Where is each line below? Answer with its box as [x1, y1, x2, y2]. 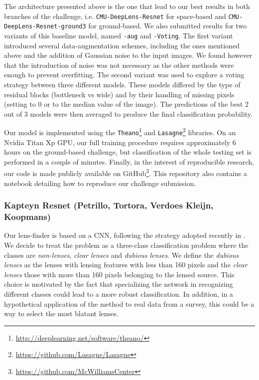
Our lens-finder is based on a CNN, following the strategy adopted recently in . [4, 230, 246, 240]
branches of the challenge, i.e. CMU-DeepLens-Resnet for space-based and [4, 10, 226, 21]
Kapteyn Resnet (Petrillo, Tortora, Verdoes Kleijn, [4, 199, 214, 211]
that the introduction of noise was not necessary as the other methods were [4, 59, 234, 70]
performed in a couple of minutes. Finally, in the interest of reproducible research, [4, 156, 255, 167]
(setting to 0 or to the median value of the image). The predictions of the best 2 [4, 99, 249, 109]
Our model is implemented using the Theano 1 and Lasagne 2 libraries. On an [4, 126, 236, 137]
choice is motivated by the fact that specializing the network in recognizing [4, 279, 233, 289]
